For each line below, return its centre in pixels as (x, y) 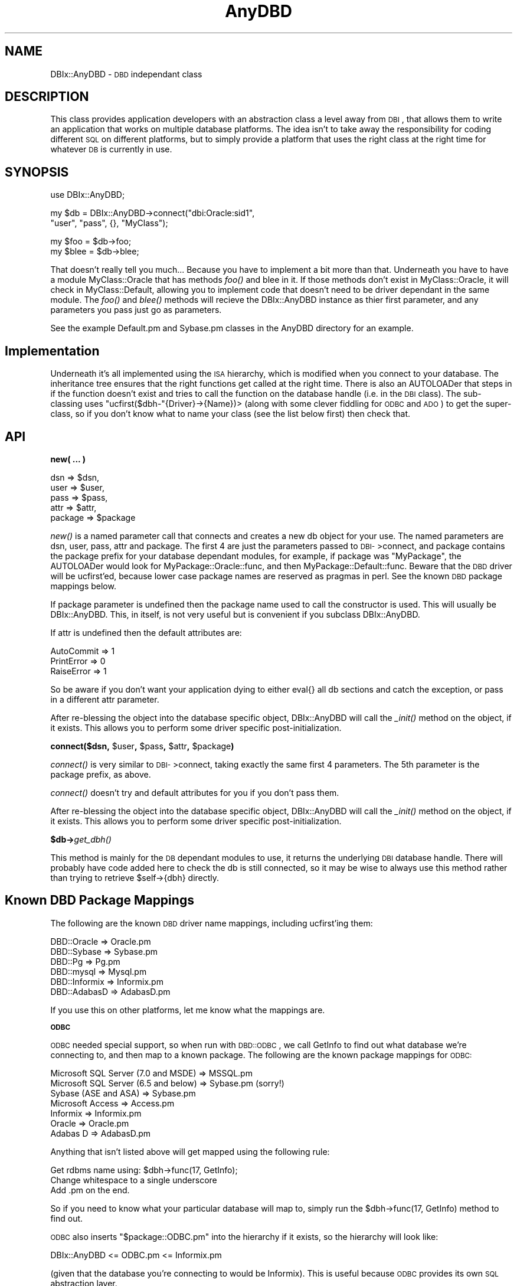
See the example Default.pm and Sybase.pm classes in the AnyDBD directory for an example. (232, 328)
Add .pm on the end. (90, 1190)
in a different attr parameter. (105, 699)
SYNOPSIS (37, 172)
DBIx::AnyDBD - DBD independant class (126, 74)
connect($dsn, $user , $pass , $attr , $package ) (142, 746)
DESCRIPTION (47, 97)
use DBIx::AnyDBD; (88, 195)
